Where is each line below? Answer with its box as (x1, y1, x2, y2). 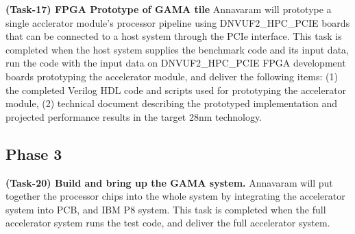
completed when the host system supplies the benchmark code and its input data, (5, 42, 349, 56)
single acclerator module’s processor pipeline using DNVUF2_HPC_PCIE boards (5, 15, 350, 30)
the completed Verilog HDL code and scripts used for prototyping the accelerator (5, 82, 347, 97)
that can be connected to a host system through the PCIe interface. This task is (5, 29, 342, 43)
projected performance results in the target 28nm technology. (5, 109, 262, 124)
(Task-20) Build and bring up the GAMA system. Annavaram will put (5, 175, 333, 189)
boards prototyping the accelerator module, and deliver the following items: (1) (5, 69, 338, 83)
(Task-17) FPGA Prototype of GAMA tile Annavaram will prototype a (5, 2, 332, 16)
